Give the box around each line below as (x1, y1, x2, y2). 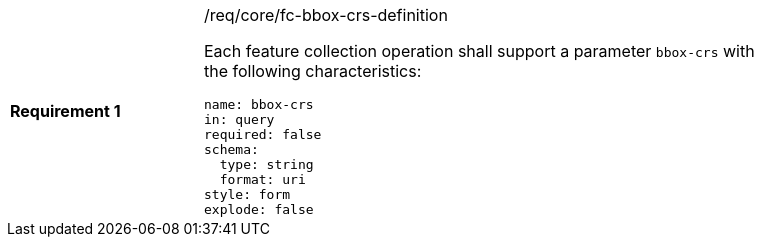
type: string (219, 157, 314, 172)
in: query (204, 112, 275, 127)
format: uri (219, 172, 306, 187)
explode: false (204, 202, 314, 217)
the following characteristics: (204, 61, 422, 81)
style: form (204, 187, 291, 202)
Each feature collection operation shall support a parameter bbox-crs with (204, 41, 755, 61)
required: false (204, 127, 322, 142)
